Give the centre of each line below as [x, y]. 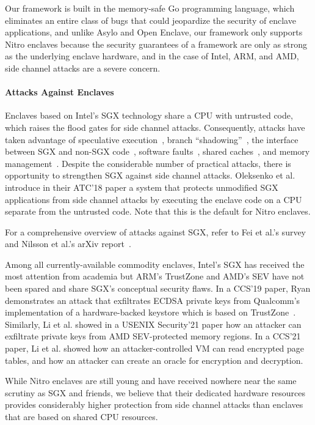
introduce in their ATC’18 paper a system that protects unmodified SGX [142, 187]
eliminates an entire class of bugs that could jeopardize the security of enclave [150, 20]
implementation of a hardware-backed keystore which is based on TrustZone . [150, 312]
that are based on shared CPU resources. [81, 417]
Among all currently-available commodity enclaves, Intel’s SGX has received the [155, 264]
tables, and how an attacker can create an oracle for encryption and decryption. [154, 360]
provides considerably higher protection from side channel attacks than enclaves [154, 405]
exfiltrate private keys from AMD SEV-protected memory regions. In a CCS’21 [153, 336]
